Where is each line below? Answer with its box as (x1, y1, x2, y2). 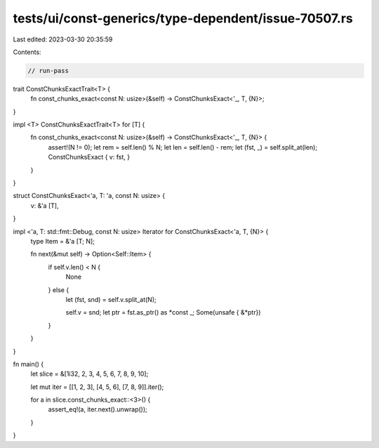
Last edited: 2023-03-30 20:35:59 (13, 35, 113, 44)
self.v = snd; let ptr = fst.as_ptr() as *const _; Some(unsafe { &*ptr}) (65, 308, 261, 317)
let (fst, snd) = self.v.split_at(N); (65, 295, 157, 303)
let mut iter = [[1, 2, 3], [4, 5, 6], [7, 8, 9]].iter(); (30, 383, 164, 391)
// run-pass (27, 67, 69, 74)
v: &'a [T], (30, 201, 59, 210)
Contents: (13, 48, 41, 56)
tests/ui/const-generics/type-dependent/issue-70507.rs (13, 11, 354, 26)
